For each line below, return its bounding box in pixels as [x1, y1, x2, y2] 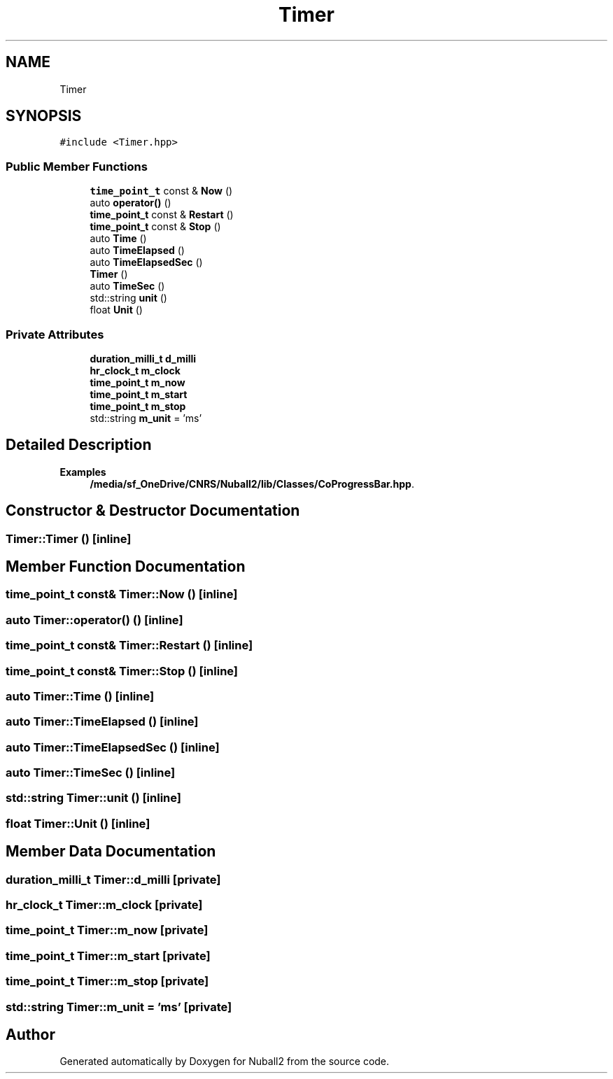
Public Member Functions [6, 159, 148, 174]
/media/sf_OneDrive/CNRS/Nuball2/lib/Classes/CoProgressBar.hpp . [90, 477, 414, 490]
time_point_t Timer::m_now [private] [6, 923, 209, 938]
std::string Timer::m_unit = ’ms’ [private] [6, 999, 232, 1014]
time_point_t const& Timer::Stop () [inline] [6, 663, 239, 678]
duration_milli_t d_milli [90, 352, 197, 365]
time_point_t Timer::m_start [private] [6, 948, 211, 963]
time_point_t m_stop [90, 400, 186, 412]
